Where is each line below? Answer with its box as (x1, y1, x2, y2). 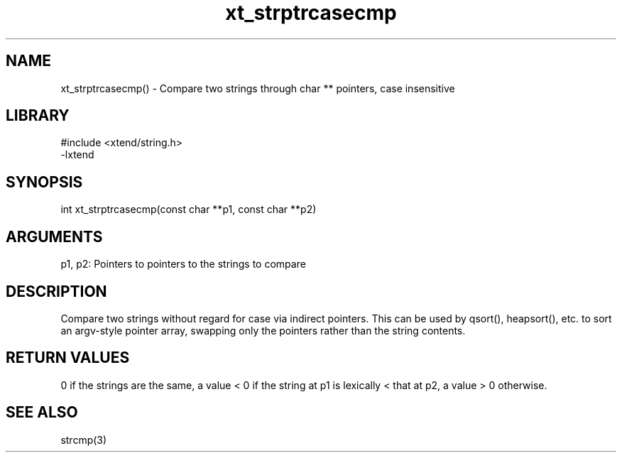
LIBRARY (6, 107, 70, 125)
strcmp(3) (60, 433, 107, 446)
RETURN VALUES (6, 349, 130, 367)
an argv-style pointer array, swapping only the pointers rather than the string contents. (60, 324, 466, 337)
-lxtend (60, 148, 94, 161)
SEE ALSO (6, 403, 78, 422)
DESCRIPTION (6, 282, 107, 300)
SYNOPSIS (6, 173, 83, 191)
